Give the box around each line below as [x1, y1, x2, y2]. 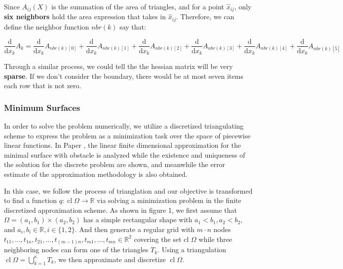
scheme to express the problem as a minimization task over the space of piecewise [4, 130, 251, 140]
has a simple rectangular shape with [83, 214, 192, 225]
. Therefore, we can [176, 11, 234, 22]
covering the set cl [134, 234, 189, 244]
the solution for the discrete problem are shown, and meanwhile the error [4, 159, 226, 169]
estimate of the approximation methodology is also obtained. [4, 168, 188, 179]
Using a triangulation [161, 244, 227, 255]
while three [198, 234, 232, 244]
